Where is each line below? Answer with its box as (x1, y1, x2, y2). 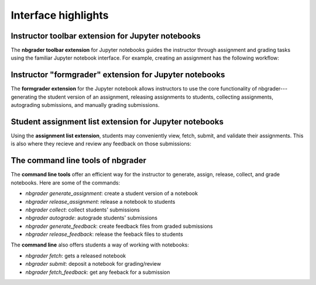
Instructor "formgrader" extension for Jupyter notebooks (11, 70, 225, 80)
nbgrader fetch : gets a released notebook (25, 252, 126, 259)
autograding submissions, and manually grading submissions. (11, 102, 160, 109)
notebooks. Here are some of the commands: (11, 179, 121, 186)
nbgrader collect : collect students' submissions (25, 206, 140, 213)
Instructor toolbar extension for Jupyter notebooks (11, 31, 201, 41)
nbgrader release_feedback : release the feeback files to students (25, 231, 184, 238)
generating (11, 93, 37, 100)
